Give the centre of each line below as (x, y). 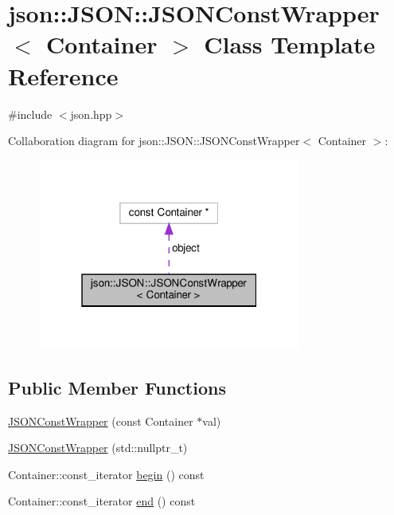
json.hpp (91, 114)
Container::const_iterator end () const (102, 501)
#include (30, 114)
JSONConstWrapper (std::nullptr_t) (98, 448)
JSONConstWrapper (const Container (101, 421)
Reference (63, 75)
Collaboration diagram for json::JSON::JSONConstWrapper (154, 141)
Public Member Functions (117, 387)
